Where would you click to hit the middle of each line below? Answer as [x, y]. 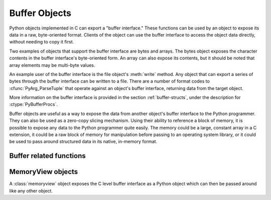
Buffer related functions [47, 156]
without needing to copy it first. [42, 42]
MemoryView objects [44, 172]
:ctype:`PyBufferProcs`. [33, 104]
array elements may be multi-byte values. [52, 65]
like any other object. [31, 190]
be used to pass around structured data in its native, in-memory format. [83, 141]
